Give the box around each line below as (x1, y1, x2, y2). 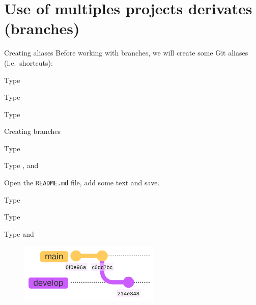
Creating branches (4, 126, 61, 136)
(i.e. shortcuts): (4, 57, 53, 68)
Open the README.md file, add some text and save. (4, 177, 160, 188)
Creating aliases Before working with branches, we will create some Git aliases (4, 47, 248, 58)
